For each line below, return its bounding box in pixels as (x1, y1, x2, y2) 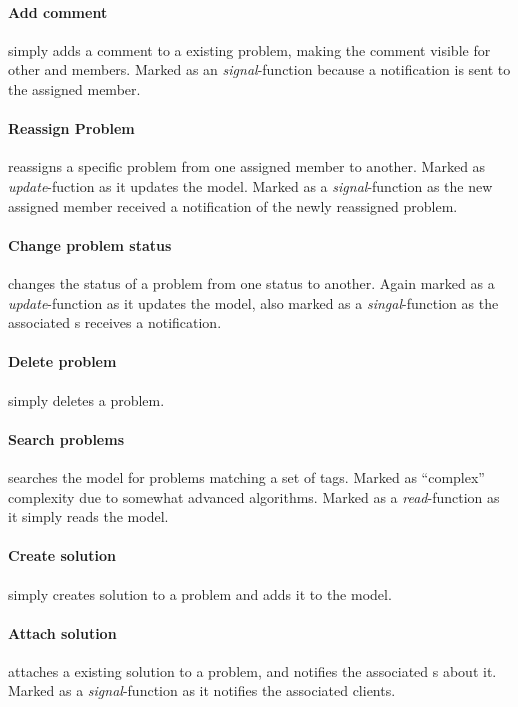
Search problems (8, 428, 124, 449)
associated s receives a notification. (8, 312, 222, 333)
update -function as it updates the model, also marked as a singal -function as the (8, 292, 499, 313)
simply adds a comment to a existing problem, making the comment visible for (8, 39, 491, 60)
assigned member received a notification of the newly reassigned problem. (8, 195, 458, 216)
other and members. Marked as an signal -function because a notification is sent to (8, 59, 511, 80)
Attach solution (8, 622, 117, 643)
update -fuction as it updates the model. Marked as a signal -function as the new (8, 175, 493, 196)
